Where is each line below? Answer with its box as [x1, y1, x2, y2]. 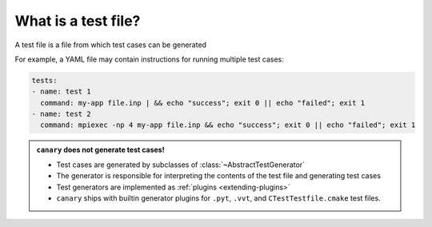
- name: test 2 [31, 110, 91, 119]
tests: [31, 76, 58, 85]
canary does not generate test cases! [36, 145, 165, 155]
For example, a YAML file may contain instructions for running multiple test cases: [14, 54, 284, 64]
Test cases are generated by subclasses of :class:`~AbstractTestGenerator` [56, 160, 306, 169]
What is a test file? [14, 12, 141, 30]
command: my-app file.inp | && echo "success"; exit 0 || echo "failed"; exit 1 [40, 98, 366, 107]
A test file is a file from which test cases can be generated [14, 40, 207, 50]
